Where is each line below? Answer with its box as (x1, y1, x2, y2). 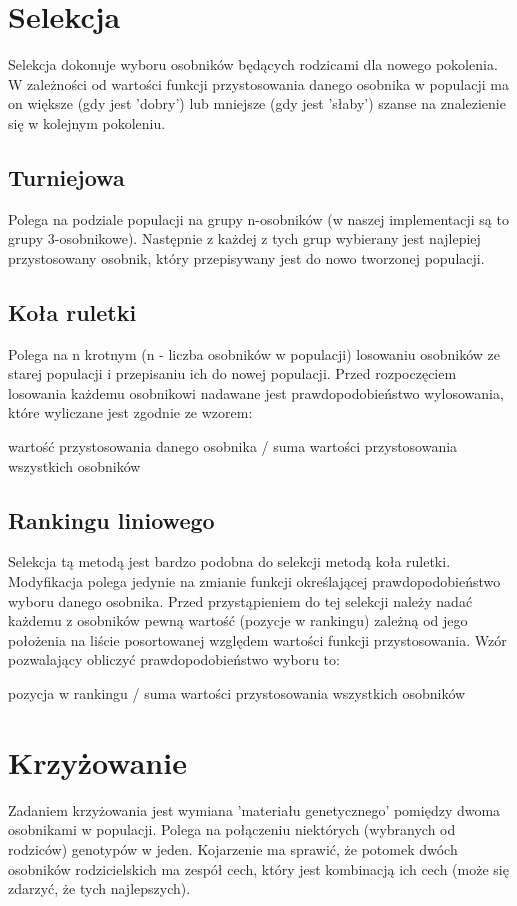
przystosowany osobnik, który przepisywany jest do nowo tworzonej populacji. (8, 247, 485, 268)
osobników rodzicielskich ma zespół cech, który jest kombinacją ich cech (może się (8, 858, 509, 879)
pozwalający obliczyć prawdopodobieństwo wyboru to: (8, 649, 340, 670)
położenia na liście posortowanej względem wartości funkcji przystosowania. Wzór (8, 629, 507, 650)
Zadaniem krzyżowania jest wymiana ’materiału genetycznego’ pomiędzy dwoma (8, 799, 501, 820)
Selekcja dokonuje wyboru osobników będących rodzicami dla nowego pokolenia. (8, 54, 498, 75)
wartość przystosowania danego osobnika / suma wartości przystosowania (8, 436, 458, 457)
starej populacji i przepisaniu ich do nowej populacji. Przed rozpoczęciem (8, 363, 457, 384)
